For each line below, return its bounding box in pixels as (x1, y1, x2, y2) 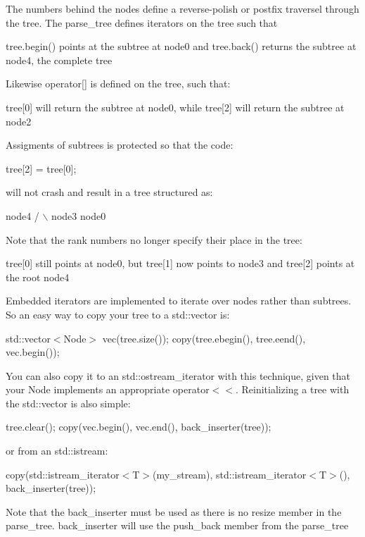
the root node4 (6, 269, 70, 284)
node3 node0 (51, 208, 106, 223)
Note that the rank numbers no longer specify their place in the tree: (6, 232, 302, 247)
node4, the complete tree (6, 52, 113, 67)
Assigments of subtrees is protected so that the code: (6, 137, 233, 152)
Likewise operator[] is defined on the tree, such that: (6, 76, 231, 91)
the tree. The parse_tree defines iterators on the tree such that (6, 15, 278, 30)
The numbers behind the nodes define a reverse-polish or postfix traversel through (6, 1, 359, 16)
